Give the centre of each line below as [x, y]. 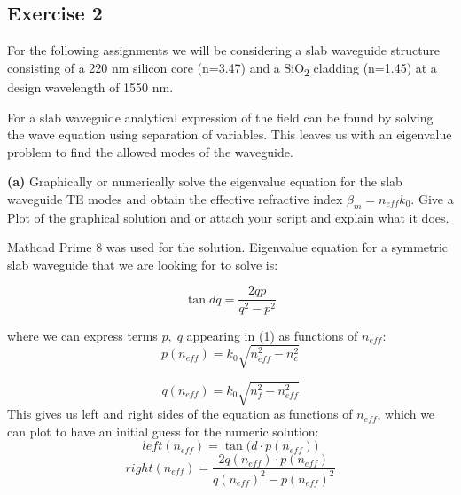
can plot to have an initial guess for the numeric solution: [163, 431]
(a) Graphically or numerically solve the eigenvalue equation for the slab [205, 181]
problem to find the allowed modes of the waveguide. [150, 151]
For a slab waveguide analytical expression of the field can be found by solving [220, 117]
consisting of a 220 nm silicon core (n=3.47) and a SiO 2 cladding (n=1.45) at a [222, 68]
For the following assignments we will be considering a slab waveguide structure [224, 50]
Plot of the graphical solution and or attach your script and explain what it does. [228, 217]
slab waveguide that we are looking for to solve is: [143, 264]
